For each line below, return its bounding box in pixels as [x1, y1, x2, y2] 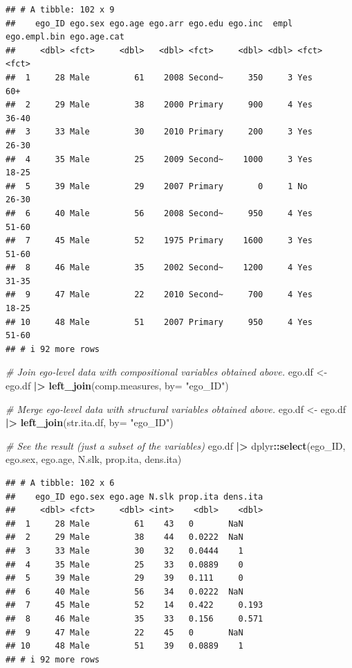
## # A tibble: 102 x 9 [6, 5, 115, 15]
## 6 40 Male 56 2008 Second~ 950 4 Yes [6, 208, 313, 218]
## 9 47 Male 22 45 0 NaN [6, 627, 243, 638]
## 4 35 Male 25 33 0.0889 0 [6, 559, 243, 570]
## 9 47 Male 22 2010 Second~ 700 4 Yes [6, 290, 313, 300]
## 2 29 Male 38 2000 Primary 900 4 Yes [6, 100, 313, 110]
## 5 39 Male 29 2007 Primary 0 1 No [6, 181, 308, 191]
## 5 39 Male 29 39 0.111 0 [6, 573, 243, 583]
